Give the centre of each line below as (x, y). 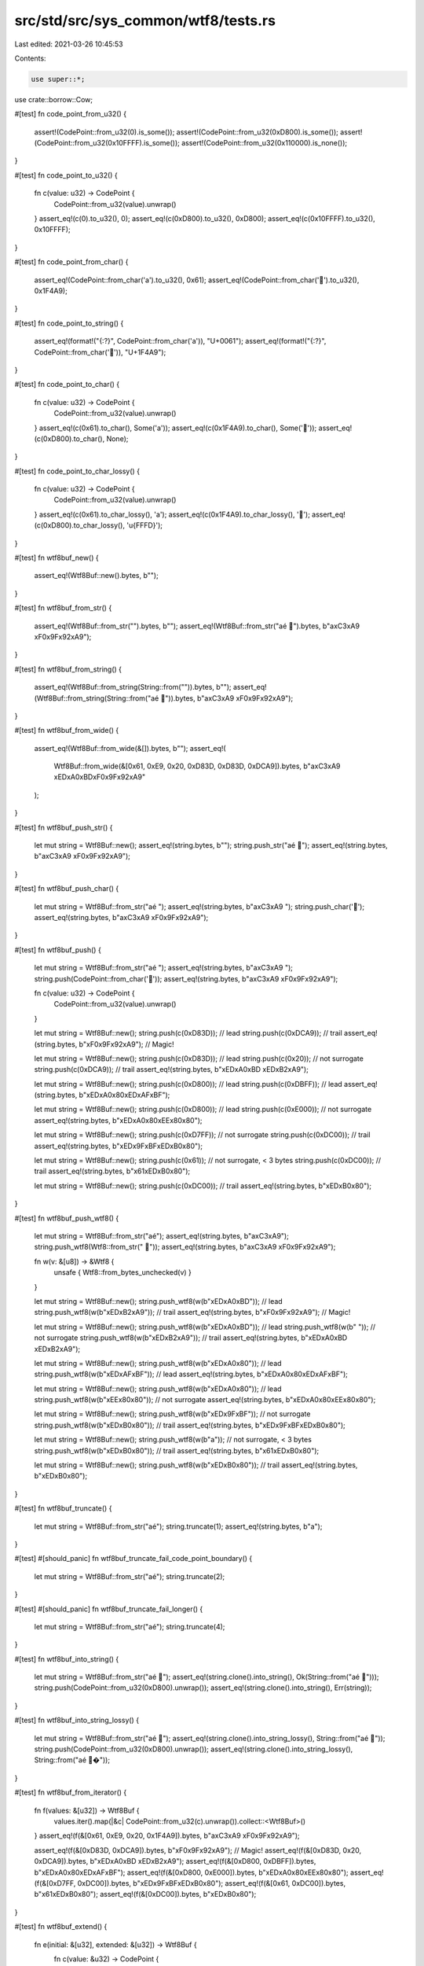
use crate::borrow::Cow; (54, 99)
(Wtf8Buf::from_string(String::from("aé (97, 698)
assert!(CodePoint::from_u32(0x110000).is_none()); (264, 143)
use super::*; (58, 79)
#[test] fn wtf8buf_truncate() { (63, 1508)
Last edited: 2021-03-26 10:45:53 (69, 44)
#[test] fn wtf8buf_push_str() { (64, 827)
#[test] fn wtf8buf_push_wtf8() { (67, 1218)
